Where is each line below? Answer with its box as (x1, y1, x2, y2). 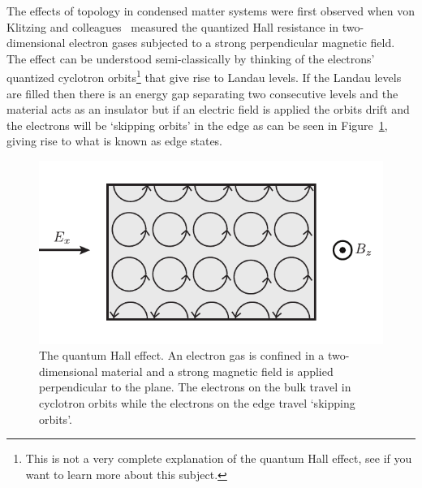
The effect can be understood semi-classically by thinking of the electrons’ (6, 50, 375, 67)
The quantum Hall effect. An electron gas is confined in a (39, 347, 325, 364)
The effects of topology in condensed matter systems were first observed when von (6, 2, 416, 19)
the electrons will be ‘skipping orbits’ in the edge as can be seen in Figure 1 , (6, 116, 388, 133)
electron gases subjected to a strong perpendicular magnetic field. (69, 34, 395, 51)
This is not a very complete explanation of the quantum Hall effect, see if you (25, 450, 412, 467)
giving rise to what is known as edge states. (6, 132, 222, 149)
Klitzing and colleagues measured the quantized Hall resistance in (6, 18, 339, 35)
